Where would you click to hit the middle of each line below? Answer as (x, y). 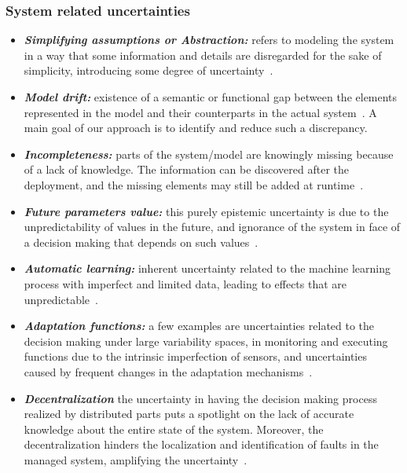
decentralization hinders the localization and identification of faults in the (201, 444)
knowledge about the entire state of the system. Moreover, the (174, 429)
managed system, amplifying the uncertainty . (136, 459)
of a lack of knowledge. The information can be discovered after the (186, 169)
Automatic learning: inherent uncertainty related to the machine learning (207, 268)
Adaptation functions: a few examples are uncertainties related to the (199, 326)
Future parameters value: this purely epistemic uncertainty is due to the (206, 211)
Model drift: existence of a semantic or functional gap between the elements (211, 97)
